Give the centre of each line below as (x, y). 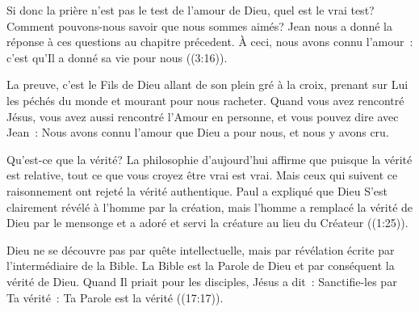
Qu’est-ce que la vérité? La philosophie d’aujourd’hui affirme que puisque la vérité (209, 159)
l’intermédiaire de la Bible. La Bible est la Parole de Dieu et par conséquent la (201, 266)
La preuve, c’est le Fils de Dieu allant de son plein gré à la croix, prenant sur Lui (207, 84)
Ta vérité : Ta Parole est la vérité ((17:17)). (115, 297)
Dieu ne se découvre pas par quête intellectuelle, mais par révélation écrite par (201, 249)
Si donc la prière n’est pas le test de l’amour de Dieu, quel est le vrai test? (191, 10)
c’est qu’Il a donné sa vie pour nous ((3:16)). (117, 57)
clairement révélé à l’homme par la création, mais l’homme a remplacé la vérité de (210, 207)
